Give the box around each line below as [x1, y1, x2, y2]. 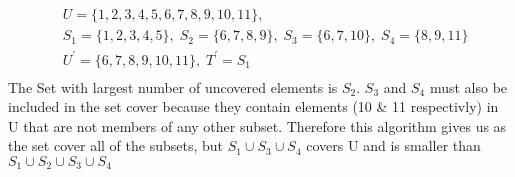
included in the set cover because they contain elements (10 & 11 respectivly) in [8, 96, 499, 117]
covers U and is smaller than [306, 135, 481, 156]
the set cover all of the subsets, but [8, 135, 223, 156]
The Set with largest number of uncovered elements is [8, 76, 338, 97]
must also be [429, 76, 508, 97]
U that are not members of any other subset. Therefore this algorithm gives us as [8, 115, 507, 136]
